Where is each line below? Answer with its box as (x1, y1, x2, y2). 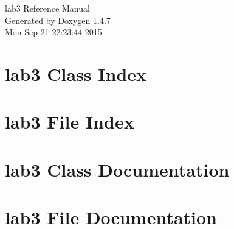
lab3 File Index (5, 109, 134, 134)
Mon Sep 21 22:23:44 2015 (5, 26, 102, 38)
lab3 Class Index (5, 61, 147, 86)
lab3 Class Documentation (5, 157, 230, 181)
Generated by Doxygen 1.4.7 (5, 13, 111, 26)
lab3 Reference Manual (5, 2, 90, 14)
